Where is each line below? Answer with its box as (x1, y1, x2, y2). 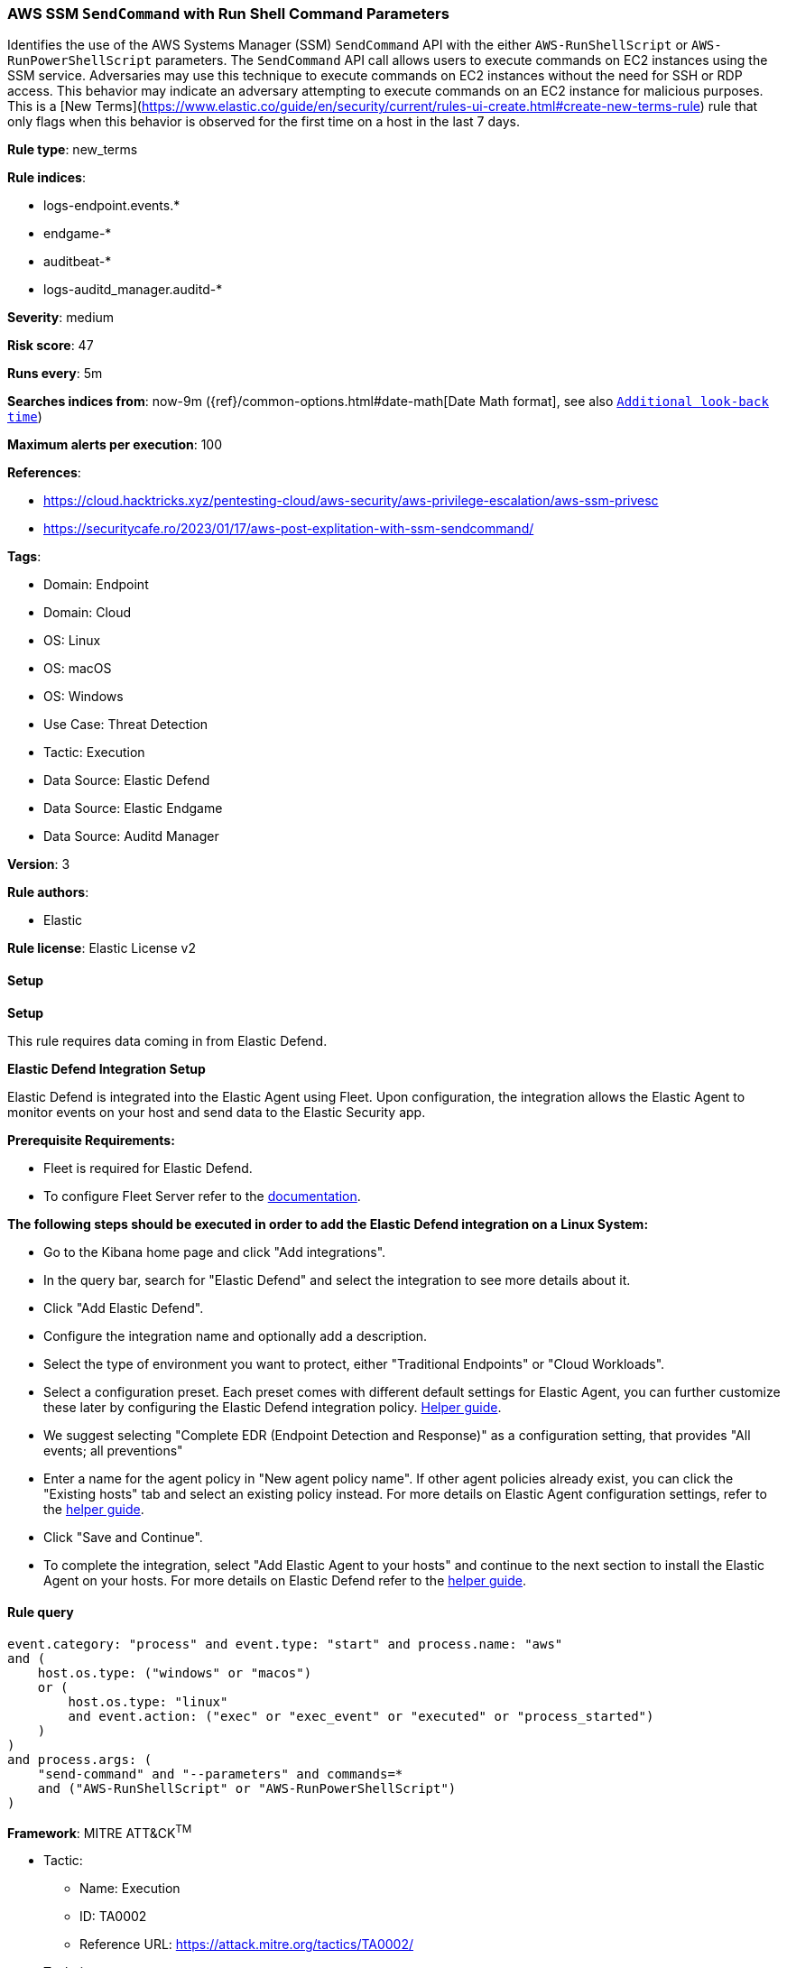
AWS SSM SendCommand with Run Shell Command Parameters (7, 5, 449, 23)
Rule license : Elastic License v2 (7, 940, 196, 956)
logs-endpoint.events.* (43, 198, 181, 214)
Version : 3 (7, 856, 70, 873)
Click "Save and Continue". (43, 1529, 203, 1545)
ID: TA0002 (79, 1908, 147, 1925)
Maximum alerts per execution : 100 (7, 437, 223, 453)
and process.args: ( (7, 1751, 153, 1767)
